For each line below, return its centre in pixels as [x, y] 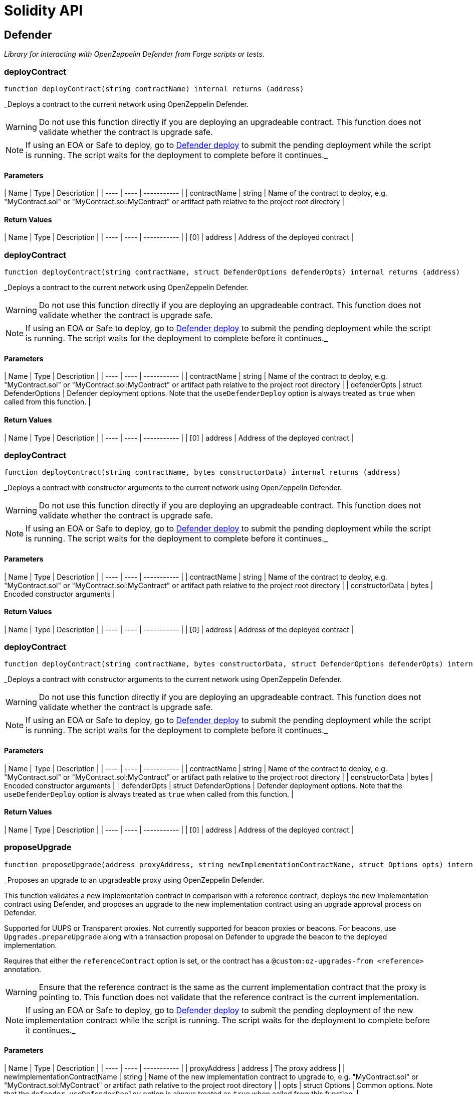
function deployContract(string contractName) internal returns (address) [154, 89]
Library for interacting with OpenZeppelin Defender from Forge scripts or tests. [134, 54]
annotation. [23, 969]
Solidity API [44, 11]
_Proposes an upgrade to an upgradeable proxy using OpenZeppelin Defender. [134, 880]
